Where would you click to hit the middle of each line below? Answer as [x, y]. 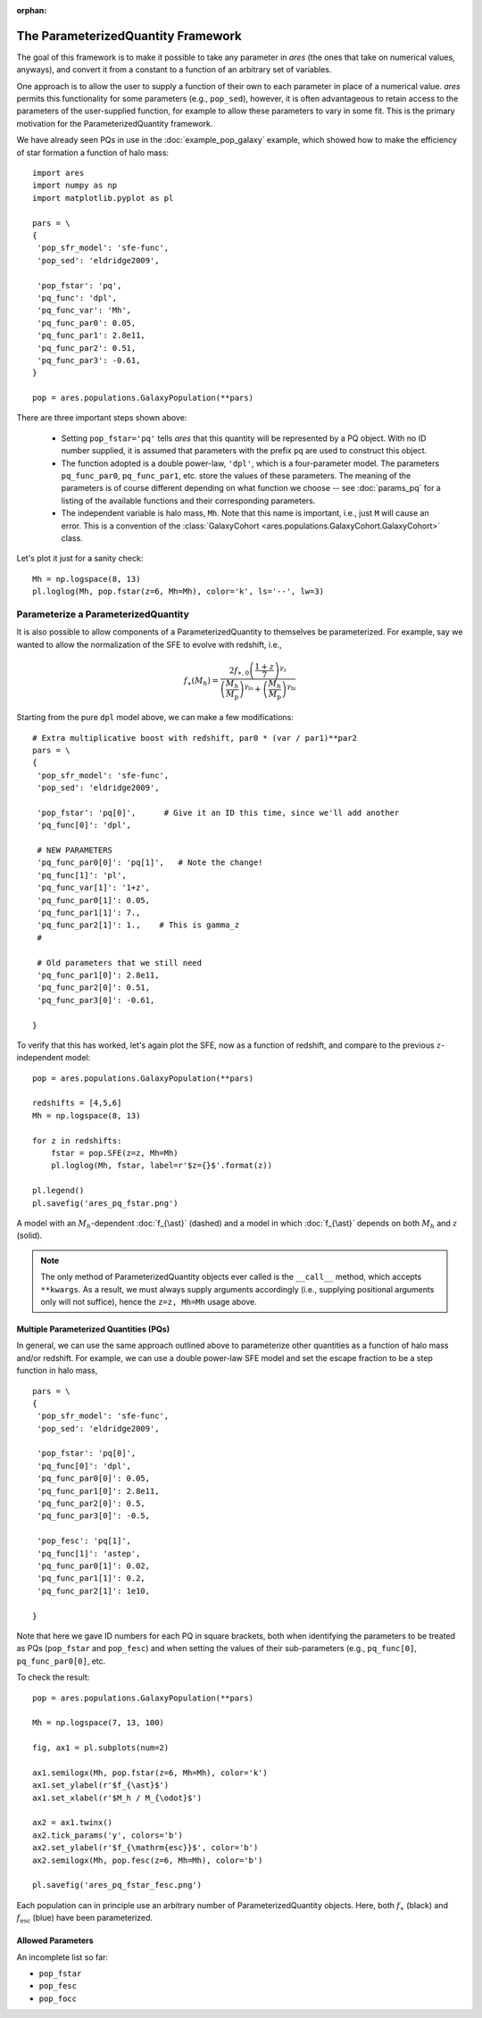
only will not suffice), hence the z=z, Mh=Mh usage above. [149, 1301]
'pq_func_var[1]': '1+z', [94, 888]
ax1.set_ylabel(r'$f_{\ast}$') [101, 1785]
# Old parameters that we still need [120, 963]
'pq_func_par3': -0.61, [89, 360]
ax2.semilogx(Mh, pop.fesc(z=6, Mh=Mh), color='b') [148, 1860]
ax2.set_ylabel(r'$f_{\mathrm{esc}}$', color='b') [145, 1848]
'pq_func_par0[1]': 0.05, [94, 900]
